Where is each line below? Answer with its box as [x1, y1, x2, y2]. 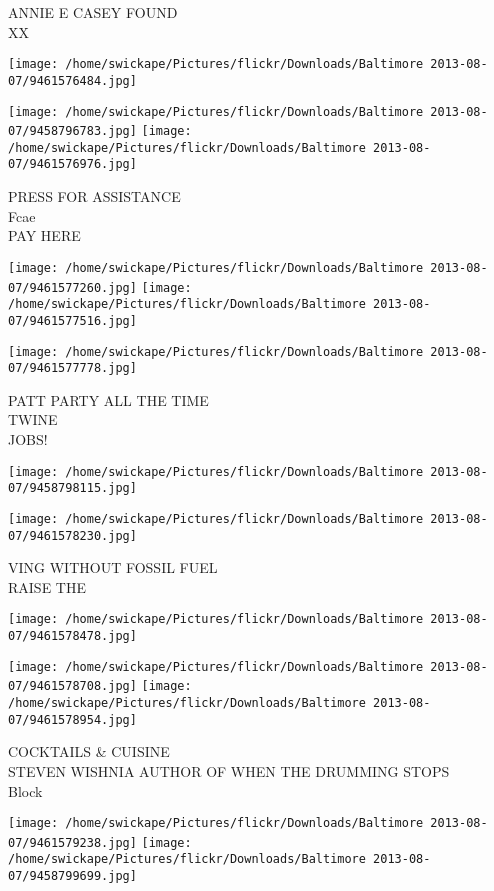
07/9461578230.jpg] [8, 528, 137, 543]
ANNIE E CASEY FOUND [8, 2, 178, 22]
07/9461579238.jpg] [8, 835, 137, 850]
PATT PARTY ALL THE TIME [8, 389, 209, 410]
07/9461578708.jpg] [8, 679, 137, 694]
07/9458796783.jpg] [8, 124, 137, 139]
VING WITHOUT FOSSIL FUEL [8, 557, 218, 578]
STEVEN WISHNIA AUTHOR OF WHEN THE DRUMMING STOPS [8, 760, 450, 781]
